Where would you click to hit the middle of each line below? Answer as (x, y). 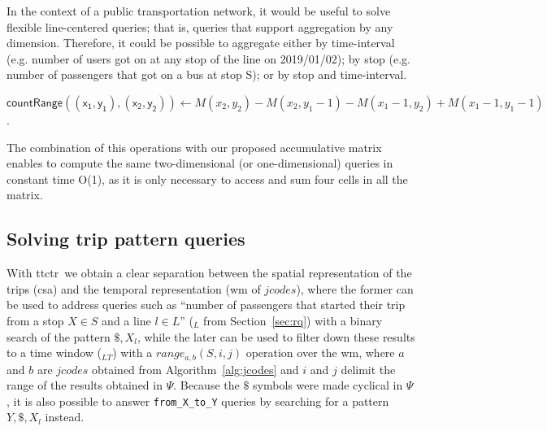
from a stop (35, 320)
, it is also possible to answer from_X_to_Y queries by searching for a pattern (198, 401)
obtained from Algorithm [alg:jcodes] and (195, 369)
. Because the (206, 385)
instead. (65, 417)
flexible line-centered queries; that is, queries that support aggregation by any (200, 26)
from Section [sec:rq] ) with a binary (293, 320)
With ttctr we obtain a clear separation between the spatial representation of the (209, 273)
